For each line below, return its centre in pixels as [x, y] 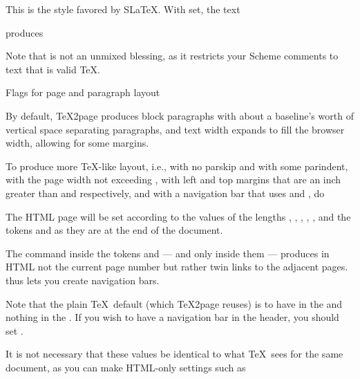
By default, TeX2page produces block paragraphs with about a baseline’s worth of [180, 115]
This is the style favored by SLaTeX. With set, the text [123, 9]
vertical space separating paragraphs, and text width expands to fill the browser [175, 129]
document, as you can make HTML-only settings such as [126, 367]
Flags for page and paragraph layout [83, 92]
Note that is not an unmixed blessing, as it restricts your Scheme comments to [172, 56]
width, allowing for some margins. [77, 143]
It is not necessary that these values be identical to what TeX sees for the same [174, 354]
